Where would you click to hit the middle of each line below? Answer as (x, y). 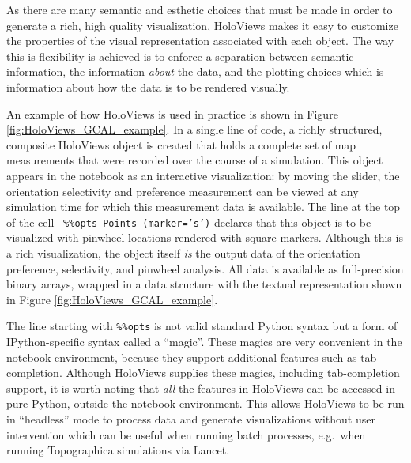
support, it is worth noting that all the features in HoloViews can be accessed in (201, 388)
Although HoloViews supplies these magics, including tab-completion (233, 373)
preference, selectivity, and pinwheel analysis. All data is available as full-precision (205, 268)
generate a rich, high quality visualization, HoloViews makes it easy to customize (202, 25)
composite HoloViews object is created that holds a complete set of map (181, 144)
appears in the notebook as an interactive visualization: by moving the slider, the (203, 175)
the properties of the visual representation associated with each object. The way (200, 41)
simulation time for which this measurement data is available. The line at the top (204, 207)
